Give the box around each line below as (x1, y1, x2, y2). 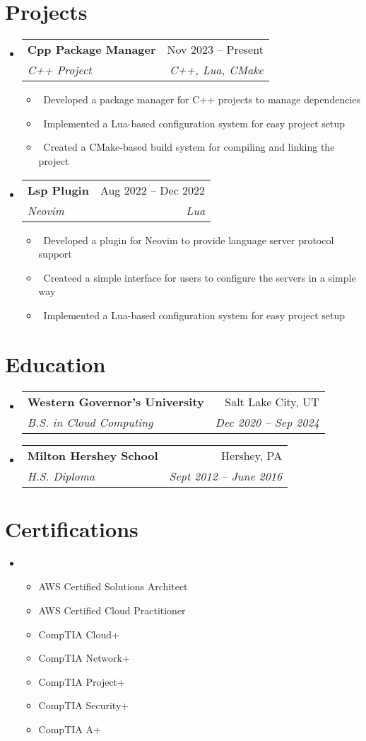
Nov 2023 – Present (167, 41, 264, 58)
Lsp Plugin (27, 181, 89, 198)
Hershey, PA (221, 447, 283, 464)
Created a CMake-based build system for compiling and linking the (43, 139, 335, 154)
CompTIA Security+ (38, 698, 129, 713)
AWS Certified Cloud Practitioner (38, 602, 186, 617)
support (38, 246, 72, 261)
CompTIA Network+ (38, 650, 130, 665)
